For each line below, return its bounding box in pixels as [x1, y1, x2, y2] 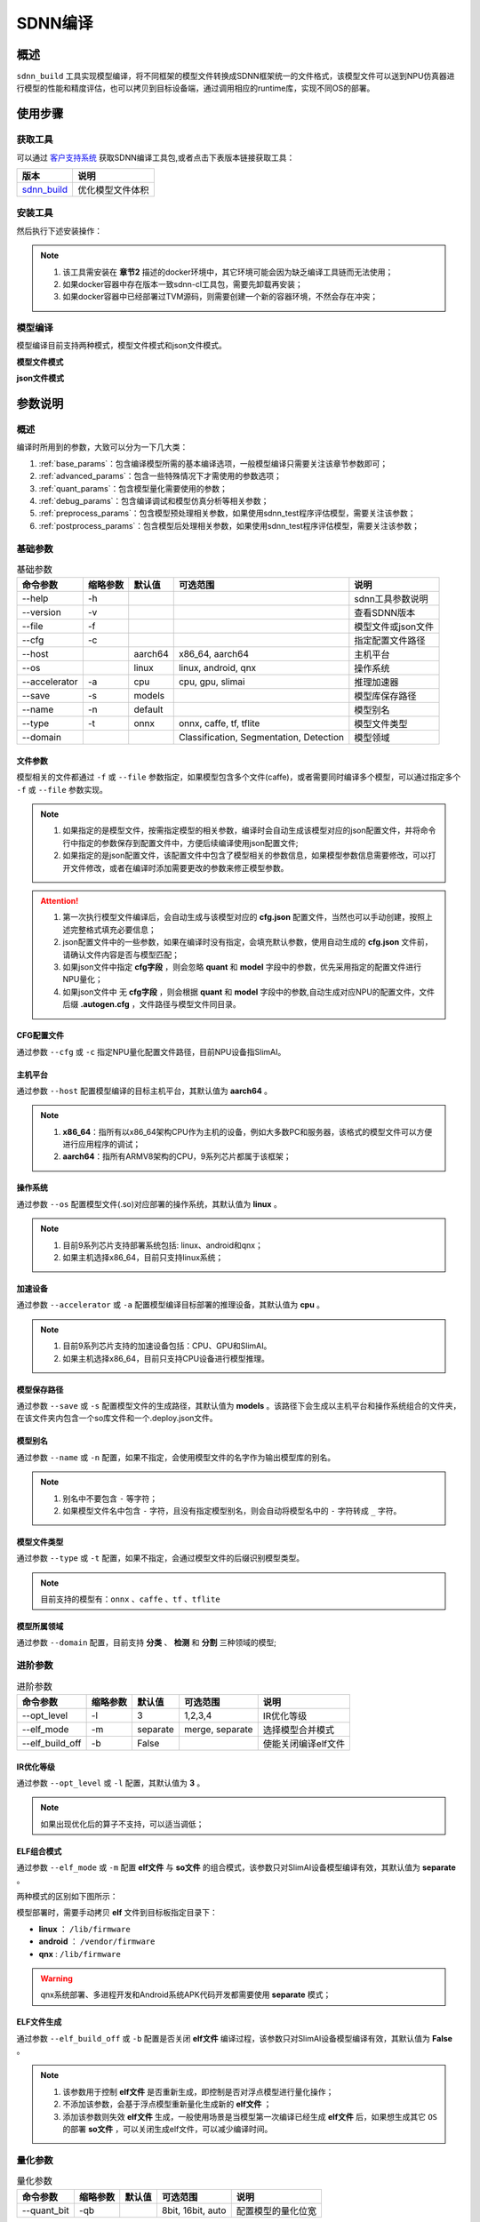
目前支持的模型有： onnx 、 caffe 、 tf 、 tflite [40, 1594, 221, 1604]
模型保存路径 [16, 1384, 64, 1395]
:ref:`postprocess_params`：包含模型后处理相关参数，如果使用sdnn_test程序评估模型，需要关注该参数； [38, 520, 420, 531]
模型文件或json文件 [354, 620, 435, 633]
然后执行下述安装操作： [16, 225, 102, 236]
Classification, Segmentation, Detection [178, 731, 344, 744]
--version [21, 606, 61, 619]
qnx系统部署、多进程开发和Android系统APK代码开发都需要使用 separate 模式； [40, 1989, 332, 2000]
